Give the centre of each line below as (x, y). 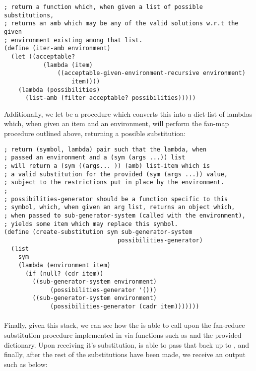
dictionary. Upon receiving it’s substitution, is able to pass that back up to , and (127, 344)
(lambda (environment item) (64, 265)
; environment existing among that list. (73, 40)
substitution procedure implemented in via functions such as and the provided (123, 334)
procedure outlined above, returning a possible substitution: (95, 133)
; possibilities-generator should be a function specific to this (116, 199)
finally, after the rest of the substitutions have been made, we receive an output (125, 354)
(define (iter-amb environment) (57, 48)
